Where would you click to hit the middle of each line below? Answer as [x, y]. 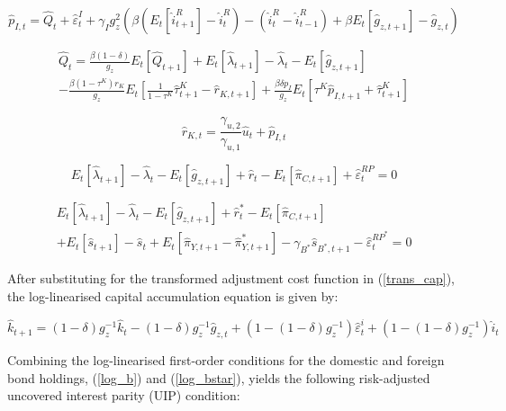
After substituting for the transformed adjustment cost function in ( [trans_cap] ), [231, 278]
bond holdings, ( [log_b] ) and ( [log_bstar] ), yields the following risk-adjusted [219, 377]
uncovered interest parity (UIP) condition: [124, 395]
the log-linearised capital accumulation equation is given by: [173, 295]
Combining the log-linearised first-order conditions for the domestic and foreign [226, 360]
